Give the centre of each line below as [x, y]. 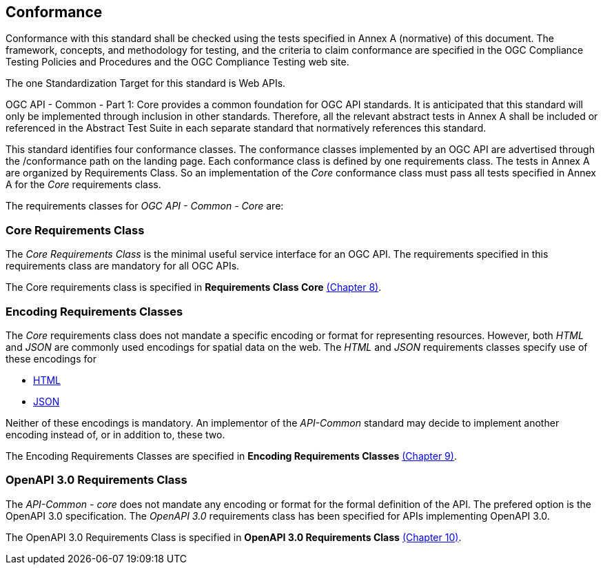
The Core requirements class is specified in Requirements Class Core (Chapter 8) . [194, 287]
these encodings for [51, 358]
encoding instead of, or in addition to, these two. [115, 434]
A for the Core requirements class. [83, 185]
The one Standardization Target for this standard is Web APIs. [146, 83]
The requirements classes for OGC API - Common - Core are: [145, 206]
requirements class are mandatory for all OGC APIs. [123, 266]
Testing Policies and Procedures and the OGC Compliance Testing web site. [177, 62]
